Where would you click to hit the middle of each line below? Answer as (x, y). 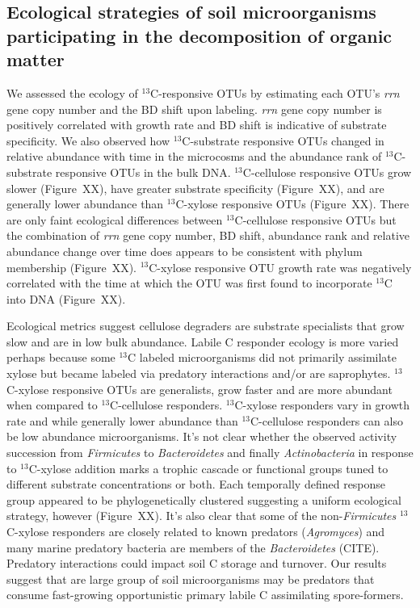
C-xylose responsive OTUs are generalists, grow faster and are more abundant (199, 389)
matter (36, 59)
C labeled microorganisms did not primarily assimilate (262, 357)
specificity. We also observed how (88, 140)
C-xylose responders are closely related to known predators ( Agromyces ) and (196, 532)
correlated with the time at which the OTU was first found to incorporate (189, 283)
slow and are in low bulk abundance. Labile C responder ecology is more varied (203, 341)
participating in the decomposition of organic (199, 35)
